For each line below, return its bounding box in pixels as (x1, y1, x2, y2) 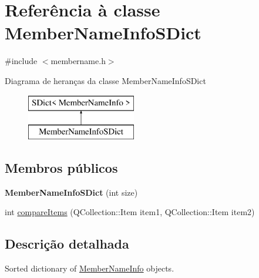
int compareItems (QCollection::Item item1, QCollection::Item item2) (5, 206, 255, 218)
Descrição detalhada (5, 235, 129, 253)
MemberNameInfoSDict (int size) (5, 186, 138, 198)
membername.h (51, 55, 106, 67)
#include (5, 55, 38, 67)
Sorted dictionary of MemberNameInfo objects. (5, 262, 174, 274)
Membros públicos (5, 159, 118, 177)
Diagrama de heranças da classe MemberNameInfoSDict (5, 74, 206, 86)
